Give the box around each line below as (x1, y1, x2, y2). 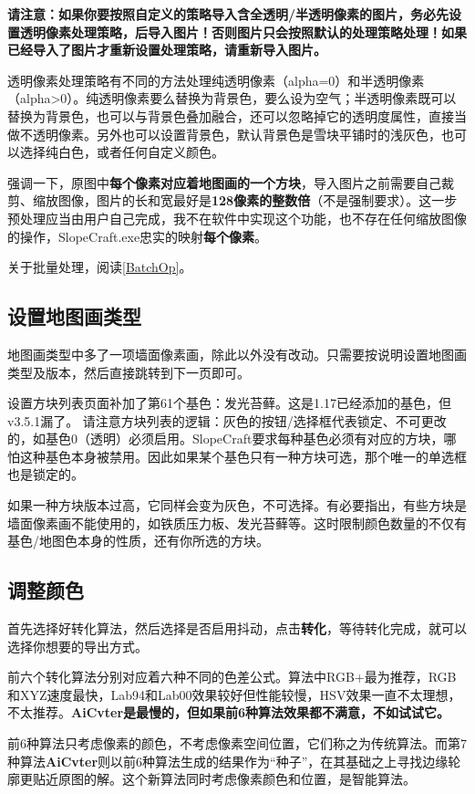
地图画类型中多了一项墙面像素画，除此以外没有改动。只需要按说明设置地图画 (7, 344, 467, 363)
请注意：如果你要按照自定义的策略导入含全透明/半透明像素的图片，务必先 (7, 5, 449, 23)
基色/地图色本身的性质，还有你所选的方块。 (7, 531, 269, 550)
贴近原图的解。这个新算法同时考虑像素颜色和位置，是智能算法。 (32, 769, 416, 789)
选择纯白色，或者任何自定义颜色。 (19, 142, 224, 162)
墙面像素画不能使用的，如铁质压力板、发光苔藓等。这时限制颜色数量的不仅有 (7, 513, 467, 532)
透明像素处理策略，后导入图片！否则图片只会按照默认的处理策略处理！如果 (19, 22, 467, 41)
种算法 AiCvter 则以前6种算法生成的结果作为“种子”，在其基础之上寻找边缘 (7, 751, 449, 770)
